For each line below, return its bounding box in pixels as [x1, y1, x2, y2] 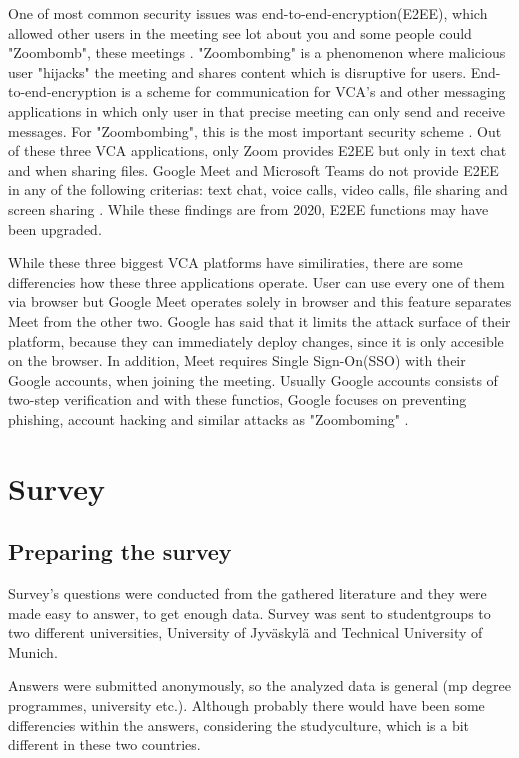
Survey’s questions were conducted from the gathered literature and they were [8, 583, 487, 604]
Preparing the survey [8, 536, 232, 567]
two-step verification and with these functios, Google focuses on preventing [8, 389, 467, 410]
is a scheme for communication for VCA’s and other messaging [121, 81, 506, 102]
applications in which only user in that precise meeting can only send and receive [8, 100, 506, 121]
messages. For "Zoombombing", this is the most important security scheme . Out [8, 120, 502, 141]
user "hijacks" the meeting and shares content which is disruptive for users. [8, 61, 467, 82]
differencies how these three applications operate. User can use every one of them [8, 271, 505, 292]
